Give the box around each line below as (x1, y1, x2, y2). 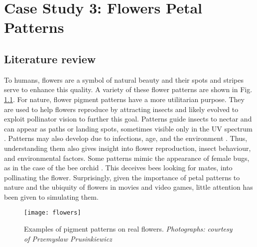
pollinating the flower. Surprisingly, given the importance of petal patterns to (4, 172, 240, 182)
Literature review (4, 51, 96, 66)
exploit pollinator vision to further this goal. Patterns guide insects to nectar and (4, 114, 252, 124)
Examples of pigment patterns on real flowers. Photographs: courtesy (24, 224, 233, 234)
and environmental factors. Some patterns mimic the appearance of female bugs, (4, 152, 250, 163)
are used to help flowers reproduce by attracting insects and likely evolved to (4, 104, 239, 114)
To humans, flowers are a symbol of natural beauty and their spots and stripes (4, 74, 244, 85)
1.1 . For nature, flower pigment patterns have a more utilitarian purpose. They (4, 94, 245, 104)
